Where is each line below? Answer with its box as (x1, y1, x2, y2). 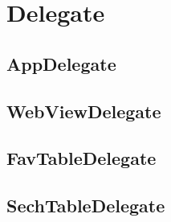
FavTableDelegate (6, 146, 157, 171)
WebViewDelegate (6, 98, 161, 123)
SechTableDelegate (6, 193, 165, 218)
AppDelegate (6, 51, 116, 76)
